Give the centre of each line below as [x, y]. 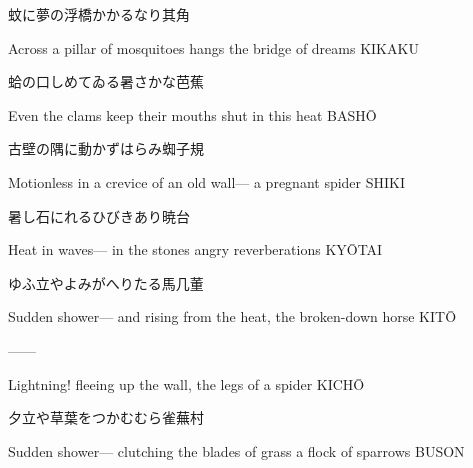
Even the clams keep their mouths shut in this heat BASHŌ [192, 114]
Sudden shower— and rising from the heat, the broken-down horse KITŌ [232, 316]
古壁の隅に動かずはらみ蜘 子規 [106, 148]
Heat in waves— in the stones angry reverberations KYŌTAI [195, 249]
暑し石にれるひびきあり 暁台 [99, 215]
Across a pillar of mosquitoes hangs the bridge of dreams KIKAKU [213, 47]
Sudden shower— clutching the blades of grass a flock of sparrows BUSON [236, 450]
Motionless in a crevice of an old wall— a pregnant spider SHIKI [207, 181]
